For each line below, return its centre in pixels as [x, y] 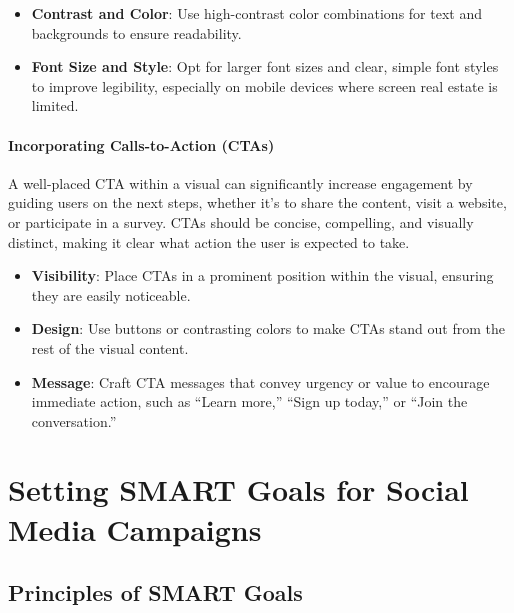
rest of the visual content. [110, 347]
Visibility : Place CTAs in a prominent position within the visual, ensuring [262, 275]
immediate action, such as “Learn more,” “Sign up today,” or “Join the [249, 401]
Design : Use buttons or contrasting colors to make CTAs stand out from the [268, 328]
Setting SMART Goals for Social [238, 489]
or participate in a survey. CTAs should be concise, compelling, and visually [241, 221]
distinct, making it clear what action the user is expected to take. [209, 241]
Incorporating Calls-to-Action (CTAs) [141, 144]
